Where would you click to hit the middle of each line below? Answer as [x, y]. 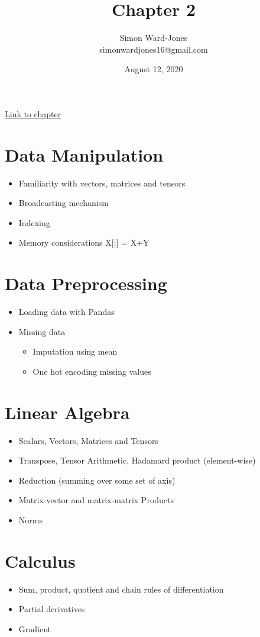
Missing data [42, 331]
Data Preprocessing [86, 283]
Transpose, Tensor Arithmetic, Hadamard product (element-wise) [137, 460]
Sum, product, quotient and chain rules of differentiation [121, 589]
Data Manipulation [84, 154]
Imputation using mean [75, 351]
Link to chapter [33, 113]
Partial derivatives [52, 609]
